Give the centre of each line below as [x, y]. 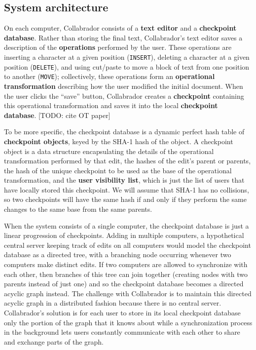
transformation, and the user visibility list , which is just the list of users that [124, 180]
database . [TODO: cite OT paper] [57, 115]
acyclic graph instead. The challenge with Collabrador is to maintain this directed [128, 293]
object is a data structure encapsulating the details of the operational [109, 151]
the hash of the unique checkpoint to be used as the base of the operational [118, 170]
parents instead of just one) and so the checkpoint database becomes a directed [124, 284]
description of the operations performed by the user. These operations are [118, 47]
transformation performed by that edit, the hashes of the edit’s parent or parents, [128, 161]
